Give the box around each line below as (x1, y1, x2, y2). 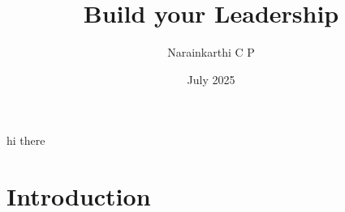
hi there (6, 132, 45, 149)
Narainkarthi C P (167, 44, 255, 61)
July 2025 (187, 70, 235, 87)
